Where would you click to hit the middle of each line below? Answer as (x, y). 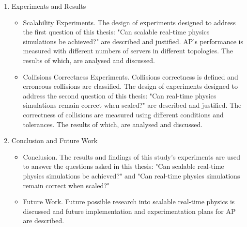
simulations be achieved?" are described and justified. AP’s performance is (133, 41)
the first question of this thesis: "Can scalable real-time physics (116, 32)
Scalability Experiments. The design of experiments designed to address (129, 22)
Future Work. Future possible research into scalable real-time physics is (129, 202)
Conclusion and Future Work (54, 140)
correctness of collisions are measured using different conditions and (123, 114)
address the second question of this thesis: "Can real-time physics (120, 95)
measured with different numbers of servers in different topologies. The (128, 51)
